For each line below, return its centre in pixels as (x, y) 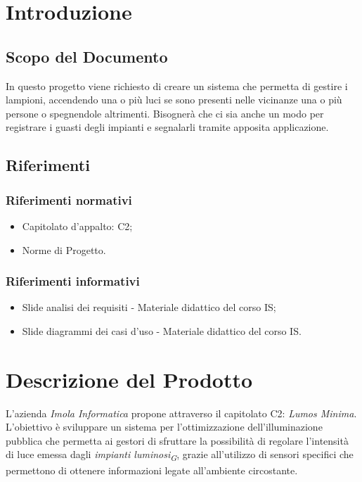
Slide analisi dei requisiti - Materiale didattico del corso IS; (149, 307)
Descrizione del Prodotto (129, 379)
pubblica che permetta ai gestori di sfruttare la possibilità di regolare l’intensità (177, 440)
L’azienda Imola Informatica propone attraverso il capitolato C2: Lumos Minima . (181, 413)
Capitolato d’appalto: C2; (77, 226)
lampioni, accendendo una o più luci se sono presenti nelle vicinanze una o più (174, 100)
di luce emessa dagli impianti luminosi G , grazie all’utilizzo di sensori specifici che (180, 455)
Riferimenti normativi (69, 199)
